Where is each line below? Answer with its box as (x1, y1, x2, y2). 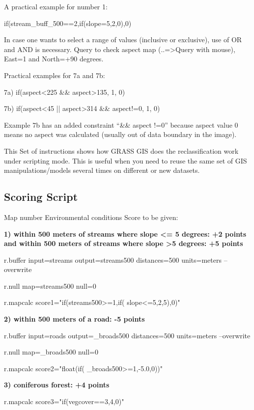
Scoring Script (4, 189, 78, 204)
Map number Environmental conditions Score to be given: (4, 212, 178, 222)
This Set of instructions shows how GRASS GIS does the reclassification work (4, 145, 239, 156)
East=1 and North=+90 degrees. (4, 54, 104, 64)
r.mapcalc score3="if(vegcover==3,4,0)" (4, 396, 124, 407)
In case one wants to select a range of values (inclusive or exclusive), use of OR (4, 34, 242, 45)
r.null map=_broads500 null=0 (4, 347, 98, 357)
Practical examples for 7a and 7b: (4, 70, 105, 80)
